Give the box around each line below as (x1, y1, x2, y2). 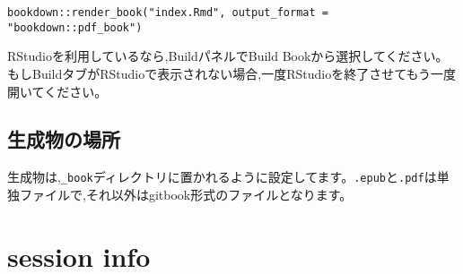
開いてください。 (7, 81, 108, 100)
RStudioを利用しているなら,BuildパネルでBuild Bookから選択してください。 (7, 47, 449, 65)
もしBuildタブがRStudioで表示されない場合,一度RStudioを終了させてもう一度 (7, 64, 457, 82)
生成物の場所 (7, 125, 120, 153)
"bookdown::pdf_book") (7, 21, 143, 34)
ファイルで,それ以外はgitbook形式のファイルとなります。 (19, 184, 353, 203)
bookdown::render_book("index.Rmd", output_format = (7, 6, 328, 19)
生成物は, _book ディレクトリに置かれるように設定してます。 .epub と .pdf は (7, 167, 437, 186)
